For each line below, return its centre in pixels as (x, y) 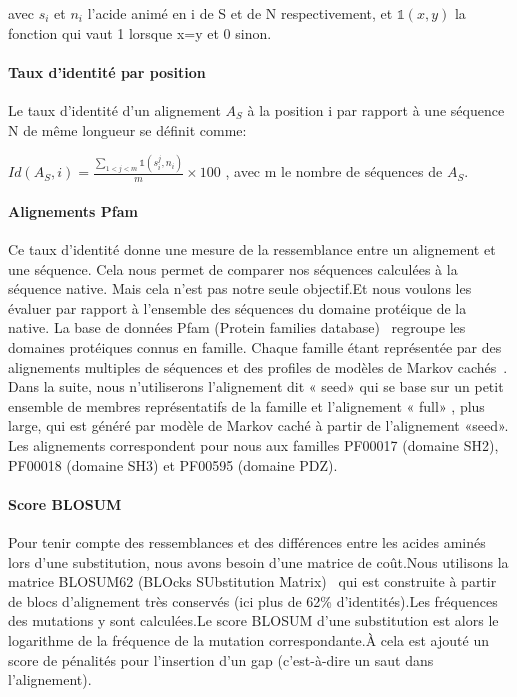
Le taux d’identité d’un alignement (114, 109)
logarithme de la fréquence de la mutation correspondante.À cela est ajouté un (248, 640)
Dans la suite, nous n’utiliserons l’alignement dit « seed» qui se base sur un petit (256, 386)
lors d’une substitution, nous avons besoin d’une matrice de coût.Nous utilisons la (258, 561)
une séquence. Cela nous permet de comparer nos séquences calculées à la (233, 268)
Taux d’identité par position (107, 71)
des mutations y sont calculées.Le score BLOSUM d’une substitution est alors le (253, 620)
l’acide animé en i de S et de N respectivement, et (240, 13)
